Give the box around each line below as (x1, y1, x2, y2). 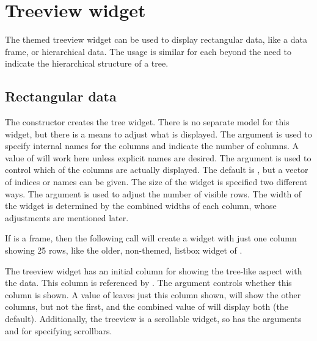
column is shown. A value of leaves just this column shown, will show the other (5, 288, 301, 301)
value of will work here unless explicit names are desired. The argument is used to (5, 151, 312, 164)
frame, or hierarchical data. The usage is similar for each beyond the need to (5, 45, 292, 57)
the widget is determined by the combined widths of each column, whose (5, 199, 277, 212)
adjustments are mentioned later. (5, 211, 129, 224)
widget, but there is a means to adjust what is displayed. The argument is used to (5, 127, 312, 140)
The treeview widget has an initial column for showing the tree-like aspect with (5, 264, 302, 277)
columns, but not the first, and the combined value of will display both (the (5, 300, 288, 313)
